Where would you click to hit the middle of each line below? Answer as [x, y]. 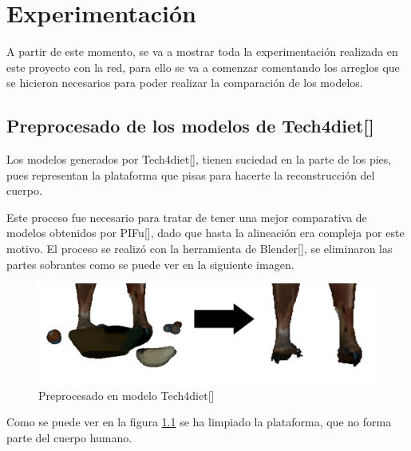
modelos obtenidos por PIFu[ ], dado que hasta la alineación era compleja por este [205, 233]
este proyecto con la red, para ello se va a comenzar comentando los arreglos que [203, 67]
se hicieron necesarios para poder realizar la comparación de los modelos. [185, 83]
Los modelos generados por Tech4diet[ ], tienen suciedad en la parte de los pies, [199, 159]
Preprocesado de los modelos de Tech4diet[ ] [190, 126]
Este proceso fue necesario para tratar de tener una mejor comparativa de [187, 217]
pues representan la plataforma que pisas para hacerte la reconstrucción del [191, 174]
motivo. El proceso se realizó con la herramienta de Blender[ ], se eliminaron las [200, 249]
